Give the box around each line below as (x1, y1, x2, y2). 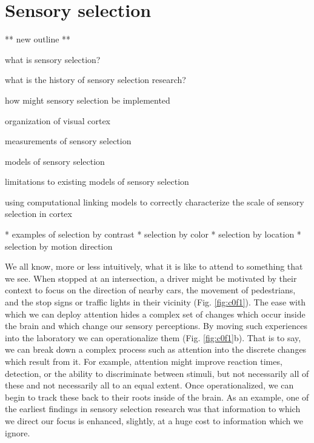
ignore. (5, 426, 30, 439)
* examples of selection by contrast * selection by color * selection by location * (5, 228, 301, 241)
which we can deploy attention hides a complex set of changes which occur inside (5, 307, 306, 320)
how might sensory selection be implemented (5, 93, 170, 106)
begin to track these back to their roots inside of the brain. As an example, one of (5, 390, 309, 403)
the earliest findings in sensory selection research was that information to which (5, 402, 301, 415)
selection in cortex (5, 207, 72, 220)
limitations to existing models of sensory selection (5, 175, 189, 188)
